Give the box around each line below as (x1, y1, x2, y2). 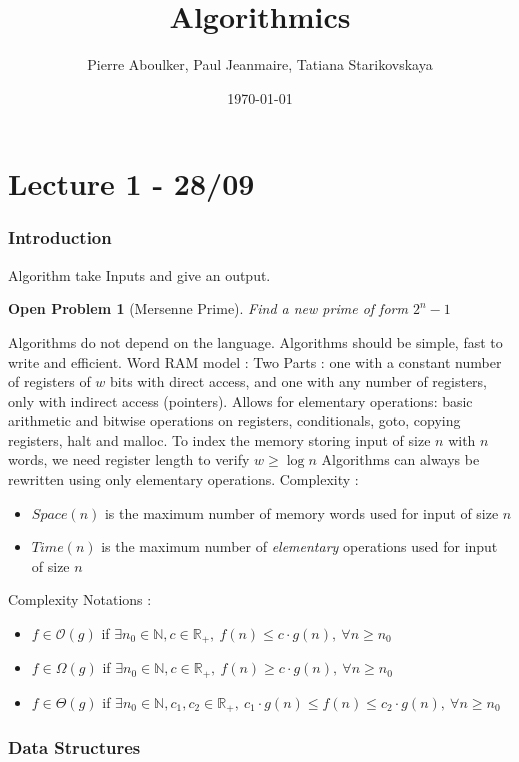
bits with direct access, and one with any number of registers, (110, 371, 487, 392)
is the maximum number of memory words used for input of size (104, 502, 499, 523)
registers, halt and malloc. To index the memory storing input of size (8, 429, 431, 450)
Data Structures (8, 735, 141, 760)
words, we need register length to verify (8, 449, 250, 470)
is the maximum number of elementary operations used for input (101, 536, 498, 557)
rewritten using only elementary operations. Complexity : (8, 469, 359, 490)
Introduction (8, 225, 112, 250)
